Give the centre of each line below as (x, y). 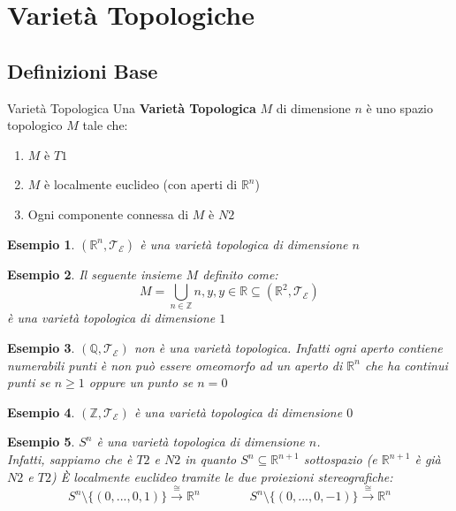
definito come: (240, 274)
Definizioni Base (83, 70)
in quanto (211, 459)
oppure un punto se (141, 382)
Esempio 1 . (41, 244)
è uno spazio (399, 107)
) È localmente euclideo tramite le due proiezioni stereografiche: (222, 476)
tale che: (105, 125)
